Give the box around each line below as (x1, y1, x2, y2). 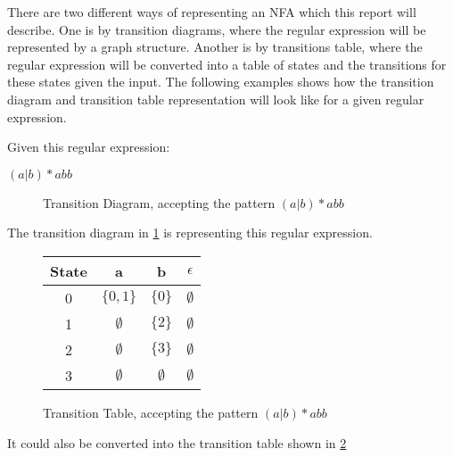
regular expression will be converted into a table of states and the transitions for (7, 54, 447, 73)
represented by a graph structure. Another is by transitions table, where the (7, 37, 423, 56)
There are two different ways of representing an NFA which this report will (7, 3, 416, 21)
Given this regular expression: (7, 137, 170, 156)
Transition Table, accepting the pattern (43, 403, 259, 421)
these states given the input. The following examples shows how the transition (7, 72, 434, 91)
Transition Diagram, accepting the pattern (43, 193, 276, 212)
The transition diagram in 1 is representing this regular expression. (7, 223, 373, 242)
